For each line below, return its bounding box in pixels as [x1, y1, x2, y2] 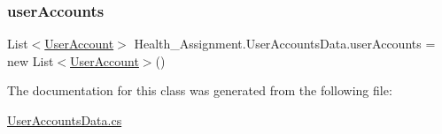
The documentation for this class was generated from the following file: [7, 81, 392, 100]
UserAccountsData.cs [7, 111, 122, 129]
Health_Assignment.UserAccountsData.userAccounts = [134, 34, 436, 53]
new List [7, 51, 54, 70]
